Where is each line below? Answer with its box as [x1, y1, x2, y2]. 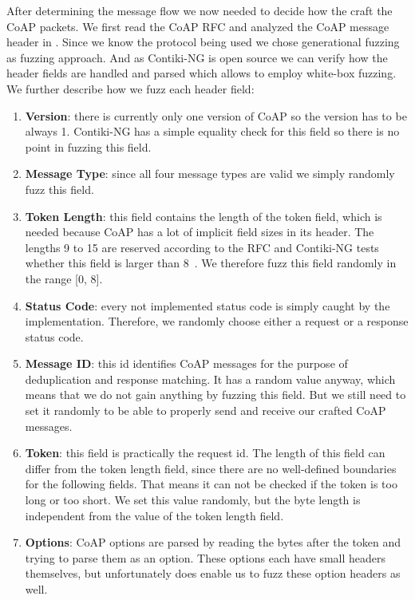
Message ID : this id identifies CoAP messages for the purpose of [25, 355, 348, 372]
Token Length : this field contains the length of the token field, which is [25, 207, 382, 224]
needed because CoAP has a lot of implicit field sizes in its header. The [25, 223, 374, 240]
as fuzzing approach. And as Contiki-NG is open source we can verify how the [6, 49, 388, 65]
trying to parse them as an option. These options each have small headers [25, 549, 386, 566]
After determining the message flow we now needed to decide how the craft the [6, 2, 393, 18]
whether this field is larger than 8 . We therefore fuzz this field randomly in [25, 255, 397, 271]
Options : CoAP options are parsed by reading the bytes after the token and [25, 534, 401, 551]
